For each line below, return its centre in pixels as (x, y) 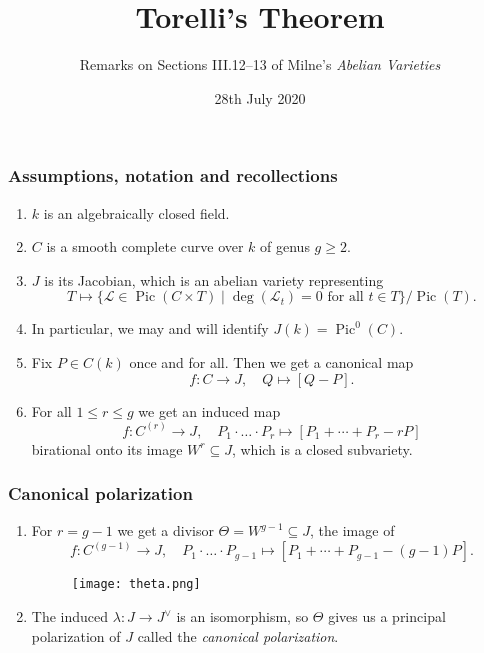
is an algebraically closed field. (136, 212)
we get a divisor (165, 530)
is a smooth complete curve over (145, 246)
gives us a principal (387, 616)
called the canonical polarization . (238, 635)
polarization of (76, 635)
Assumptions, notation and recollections (173, 175)
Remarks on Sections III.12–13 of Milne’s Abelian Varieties (260, 64)
